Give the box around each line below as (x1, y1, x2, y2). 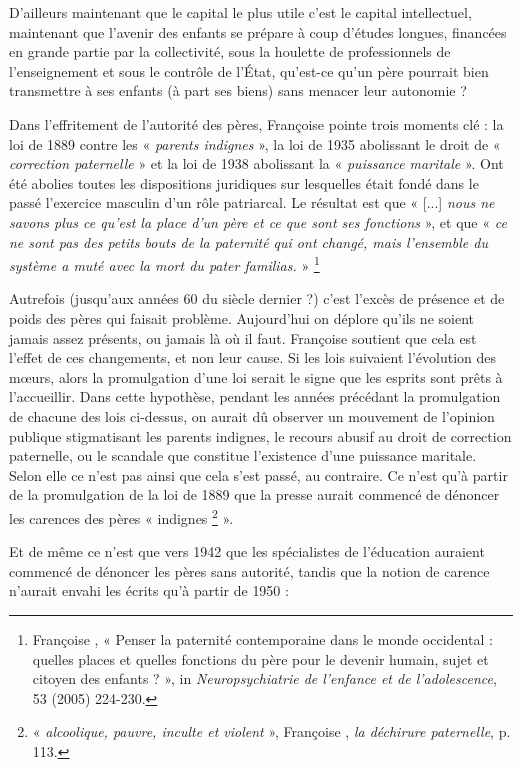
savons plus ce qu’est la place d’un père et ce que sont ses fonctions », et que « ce (9, 211, 507, 232)
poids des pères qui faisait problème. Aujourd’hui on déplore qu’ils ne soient (9, 307, 474, 328)
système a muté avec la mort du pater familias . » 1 (9, 252, 320, 275)
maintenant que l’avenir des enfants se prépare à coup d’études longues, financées (9, 21, 507, 42)
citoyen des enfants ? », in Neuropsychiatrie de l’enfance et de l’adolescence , (32, 668, 497, 689)
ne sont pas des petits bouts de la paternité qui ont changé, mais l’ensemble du (9, 231, 488, 252)
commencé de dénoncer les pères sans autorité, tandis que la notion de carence (9, 560, 490, 581)
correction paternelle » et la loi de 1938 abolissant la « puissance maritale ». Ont (9, 153, 504, 174)
